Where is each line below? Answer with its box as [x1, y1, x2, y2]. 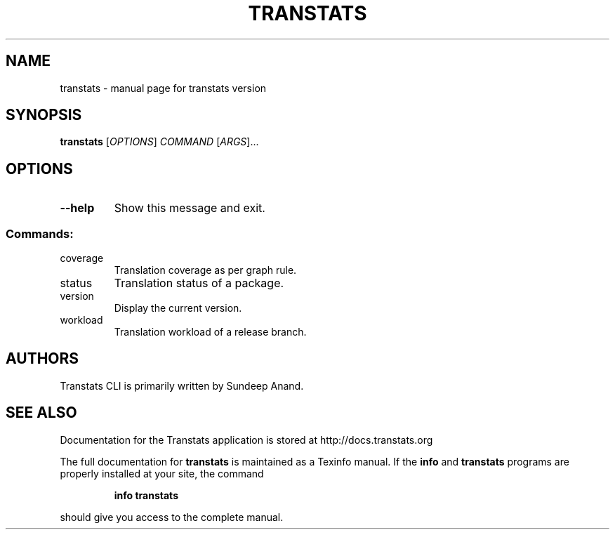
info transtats [114, 489, 178, 501]
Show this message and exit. [114, 201, 265, 216]
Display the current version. [114, 302, 242, 315]
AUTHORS [6, 350, 79, 368]
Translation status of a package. [114, 276, 284, 291]
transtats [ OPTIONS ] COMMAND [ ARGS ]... [60, 136, 259, 148]
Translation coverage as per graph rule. [114, 264, 297, 277]
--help [60, 201, 95, 216]
